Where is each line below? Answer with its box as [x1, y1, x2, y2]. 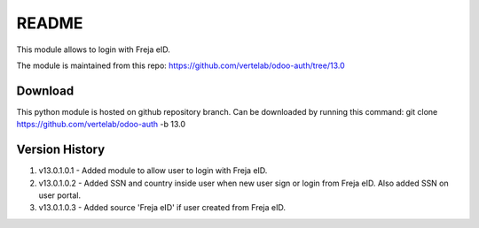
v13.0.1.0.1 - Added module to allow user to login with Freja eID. [38, 165, 268, 176]
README [16, 13, 83, 33]
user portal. [38, 190, 82, 201]
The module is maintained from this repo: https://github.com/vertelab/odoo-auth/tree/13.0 [16, 60, 345, 71]
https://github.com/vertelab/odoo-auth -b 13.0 [16, 119, 186, 130]
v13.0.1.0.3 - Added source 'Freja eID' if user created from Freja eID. [38, 202, 286, 213]
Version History [16, 142, 106, 157]
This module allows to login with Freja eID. [16, 44, 170, 55]
